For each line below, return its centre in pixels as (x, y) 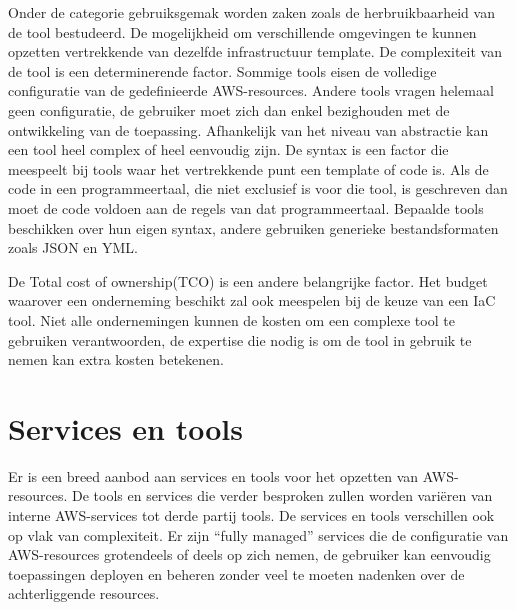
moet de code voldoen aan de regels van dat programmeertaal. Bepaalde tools (246, 207)
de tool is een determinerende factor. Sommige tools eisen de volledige (222, 70)
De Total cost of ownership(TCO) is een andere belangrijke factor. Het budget (248, 280)
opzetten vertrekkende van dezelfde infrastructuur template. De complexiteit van (255, 51)
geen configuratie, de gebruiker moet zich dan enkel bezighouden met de (229, 109)
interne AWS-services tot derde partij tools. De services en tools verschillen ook (251, 515)
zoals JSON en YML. (73, 247)
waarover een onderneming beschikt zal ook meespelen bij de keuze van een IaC (252, 300)
